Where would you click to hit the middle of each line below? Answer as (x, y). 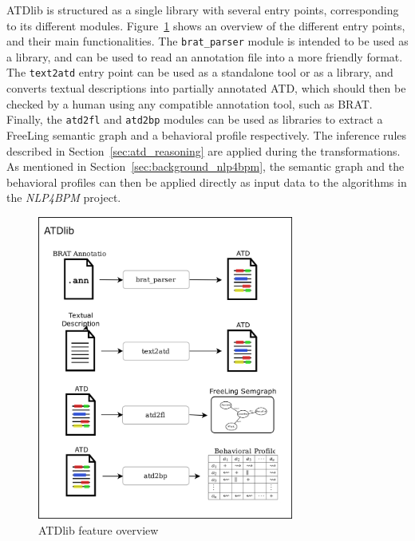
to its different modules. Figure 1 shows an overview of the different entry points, (206, 25)
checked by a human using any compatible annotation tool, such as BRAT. (190, 103)
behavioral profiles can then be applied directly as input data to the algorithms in (207, 182)
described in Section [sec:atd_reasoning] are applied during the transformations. (204, 150)
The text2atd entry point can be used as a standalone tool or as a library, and (200, 72)
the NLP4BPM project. (64, 197)
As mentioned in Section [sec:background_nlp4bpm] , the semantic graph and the (206, 166)
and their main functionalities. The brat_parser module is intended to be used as (207, 41)
